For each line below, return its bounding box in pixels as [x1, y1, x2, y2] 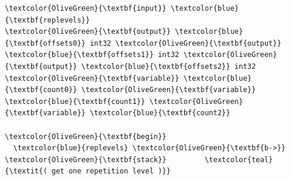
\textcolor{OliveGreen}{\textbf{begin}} [5, 132, 167, 141]
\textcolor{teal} [204, 155, 273, 164]
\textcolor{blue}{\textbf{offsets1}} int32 [5, 50, 179, 59]
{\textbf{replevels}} [5, 15, 90, 24]
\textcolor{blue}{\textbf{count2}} [90, 109, 231, 118]
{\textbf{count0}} [5, 86, 77, 94]
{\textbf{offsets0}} [5, 39, 86, 48]
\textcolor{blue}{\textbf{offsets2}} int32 [81, 62, 256, 71]
